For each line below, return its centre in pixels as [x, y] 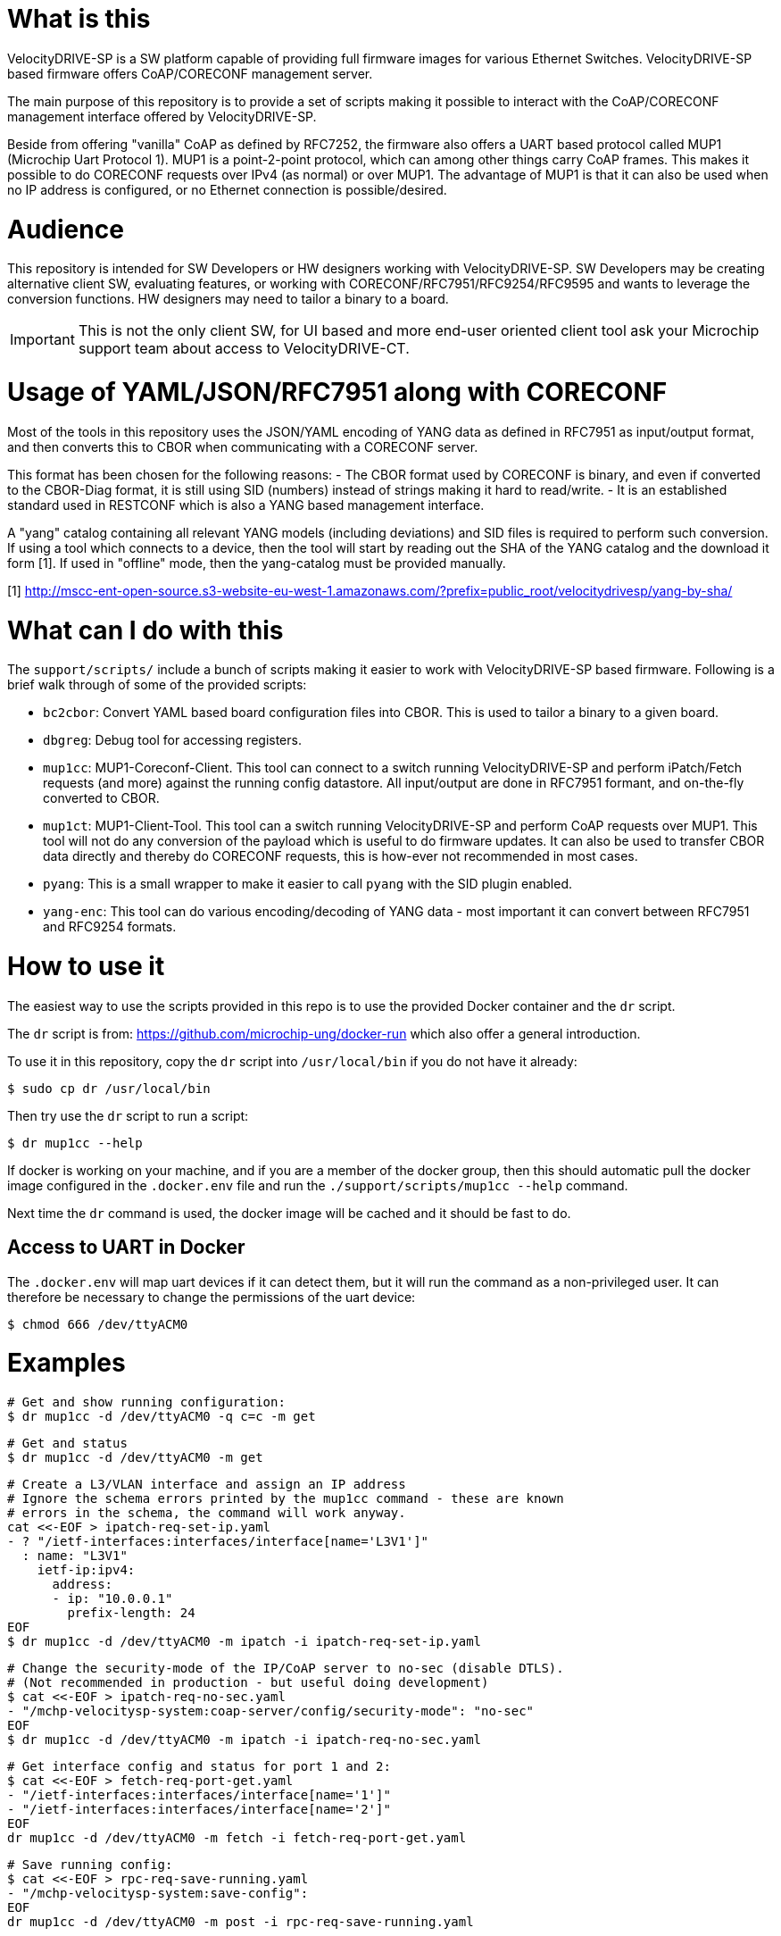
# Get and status [67, 1444]
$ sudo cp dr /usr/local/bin [109, 1088]
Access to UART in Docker [126, 1248]
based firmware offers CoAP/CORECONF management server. [190, 73]
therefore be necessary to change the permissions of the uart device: [212, 1297]
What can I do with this [145, 630]
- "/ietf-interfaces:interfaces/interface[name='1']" [199, 1795]
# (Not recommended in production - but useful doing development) [248, 1683]
